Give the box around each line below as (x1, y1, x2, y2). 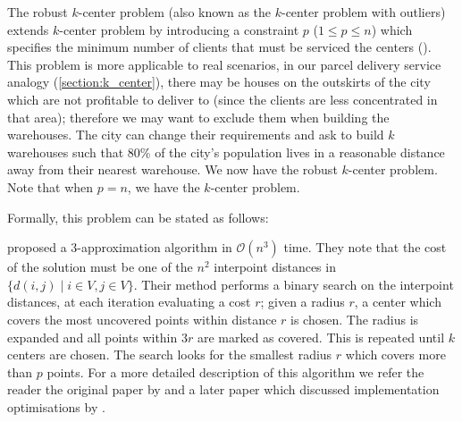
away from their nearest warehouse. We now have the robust (7, 160, 338, 179)
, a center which (354, 292, 441, 311)
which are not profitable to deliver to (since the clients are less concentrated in (7, 89, 438, 108)
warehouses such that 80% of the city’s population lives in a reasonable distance (7, 142, 445, 161)
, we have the (127, 177, 200, 196)
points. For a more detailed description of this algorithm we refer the (46, 362, 424, 381)
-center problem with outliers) (281, 3, 446, 21)
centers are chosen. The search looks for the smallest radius (7, 345, 332, 364)
